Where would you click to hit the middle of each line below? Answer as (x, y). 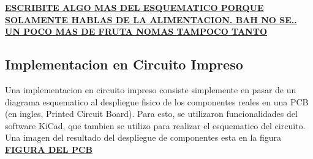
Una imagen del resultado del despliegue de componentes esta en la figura (143, 137)
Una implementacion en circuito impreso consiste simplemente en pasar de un (151, 89)
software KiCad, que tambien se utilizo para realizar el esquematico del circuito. (155, 125)
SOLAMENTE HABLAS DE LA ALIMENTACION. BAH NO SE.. (151, 19)
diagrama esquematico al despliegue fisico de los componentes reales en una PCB (157, 101)
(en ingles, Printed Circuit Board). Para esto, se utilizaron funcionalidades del (151, 114)
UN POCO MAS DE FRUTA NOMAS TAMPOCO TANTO (136, 31)
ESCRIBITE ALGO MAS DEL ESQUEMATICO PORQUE (134, 7)
